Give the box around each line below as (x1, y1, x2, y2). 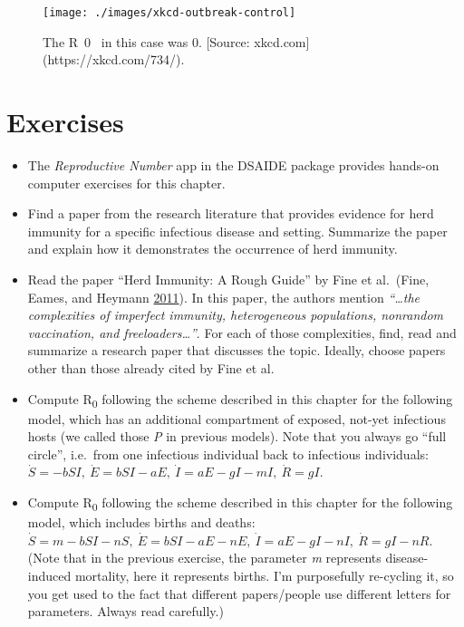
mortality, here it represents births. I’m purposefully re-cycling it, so (74, 565, 454, 584)
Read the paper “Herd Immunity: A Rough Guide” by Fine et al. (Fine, (27, 269, 430, 288)
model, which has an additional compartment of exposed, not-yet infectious (27, 409, 446, 428)
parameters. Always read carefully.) (27, 602, 224, 621)
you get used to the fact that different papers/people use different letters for (27, 584, 451, 603)
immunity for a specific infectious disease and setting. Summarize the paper (27, 221, 448, 240)
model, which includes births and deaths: (27, 513, 256, 532)
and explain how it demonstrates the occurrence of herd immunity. (27, 239, 398, 258)
